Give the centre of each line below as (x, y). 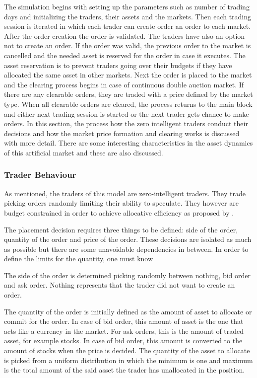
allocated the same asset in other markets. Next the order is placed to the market (128, 75)
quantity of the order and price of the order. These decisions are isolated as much (128, 239)
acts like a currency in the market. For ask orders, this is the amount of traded (124, 331)
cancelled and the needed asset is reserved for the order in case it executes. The (125, 55)
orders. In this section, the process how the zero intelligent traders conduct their (126, 123)
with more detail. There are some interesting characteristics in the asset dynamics (128, 143)
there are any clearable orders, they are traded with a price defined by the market (128, 94)
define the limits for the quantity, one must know (79, 259)
